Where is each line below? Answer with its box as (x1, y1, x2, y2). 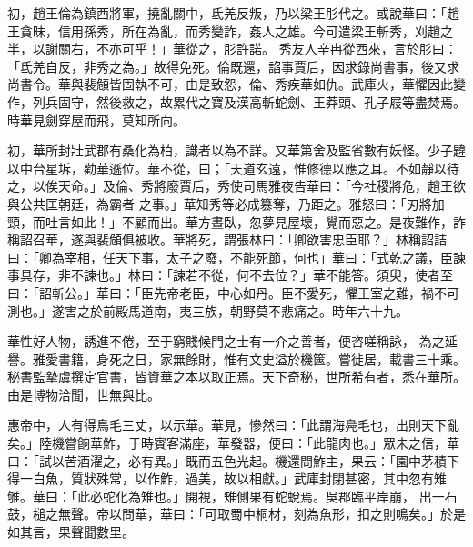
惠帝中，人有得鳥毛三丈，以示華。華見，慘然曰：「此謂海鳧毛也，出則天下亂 (7, 415, 459, 434)
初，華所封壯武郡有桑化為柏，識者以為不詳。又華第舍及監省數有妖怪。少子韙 (7, 141, 466, 160)
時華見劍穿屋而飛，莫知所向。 (7, 110, 186, 129)
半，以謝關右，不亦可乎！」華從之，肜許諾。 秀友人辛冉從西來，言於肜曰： (7, 39, 458, 58)
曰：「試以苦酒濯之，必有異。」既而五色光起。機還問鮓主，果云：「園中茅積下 (7, 451, 459, 470)
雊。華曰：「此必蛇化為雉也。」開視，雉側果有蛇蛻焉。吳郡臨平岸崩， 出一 (7, 486, 445, 505)
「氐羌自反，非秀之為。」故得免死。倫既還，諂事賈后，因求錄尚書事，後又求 (7, 56, 459, 75)
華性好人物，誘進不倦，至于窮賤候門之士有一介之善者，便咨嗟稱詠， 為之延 (7, 332, 458, 351)
